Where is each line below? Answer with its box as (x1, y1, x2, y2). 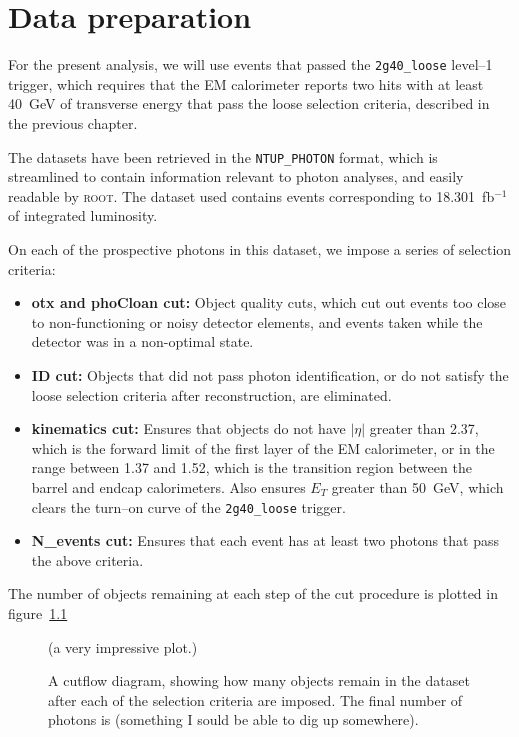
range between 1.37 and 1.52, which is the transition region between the (31, 457, 472, 478)
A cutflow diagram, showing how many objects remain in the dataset (48, 670, 470, 691)
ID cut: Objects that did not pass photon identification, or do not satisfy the (31, 364, 509, 385)
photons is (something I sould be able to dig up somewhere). (48, 709, 419, 730)
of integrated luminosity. (8, 205, 158, 226)
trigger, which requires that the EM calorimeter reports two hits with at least (8, 73, 484, 94)
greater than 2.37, (369, 418, 479, 439)
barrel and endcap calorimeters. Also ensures (31, 476, 306, 497)
